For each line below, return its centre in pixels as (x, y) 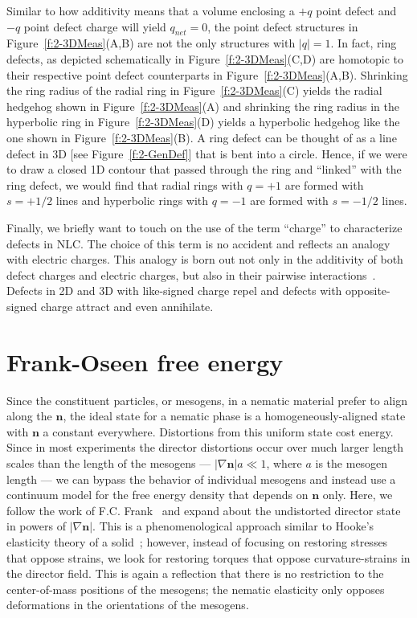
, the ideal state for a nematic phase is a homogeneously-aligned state (234, 416)
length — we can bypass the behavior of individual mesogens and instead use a (201, 479)
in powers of (37, 526)
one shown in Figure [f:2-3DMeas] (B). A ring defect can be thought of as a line (202, 137)
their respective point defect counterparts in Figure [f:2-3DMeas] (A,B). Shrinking (207, 74)
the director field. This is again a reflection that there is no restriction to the (195, 573)
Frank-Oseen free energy (145, 361)
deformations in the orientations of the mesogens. (128, 605)
